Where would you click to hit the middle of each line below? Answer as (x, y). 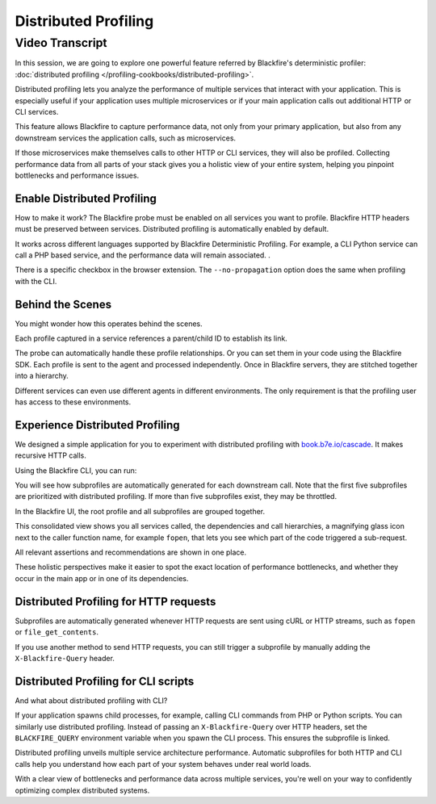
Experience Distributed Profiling (98, 425)
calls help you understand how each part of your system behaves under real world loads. (163, 764)
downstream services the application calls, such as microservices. (126, 138)
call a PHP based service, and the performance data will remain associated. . (143, 255)
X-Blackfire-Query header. (65, 658)
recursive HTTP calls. (50, 455)
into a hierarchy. (42, 376)
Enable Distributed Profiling (86, 198)
